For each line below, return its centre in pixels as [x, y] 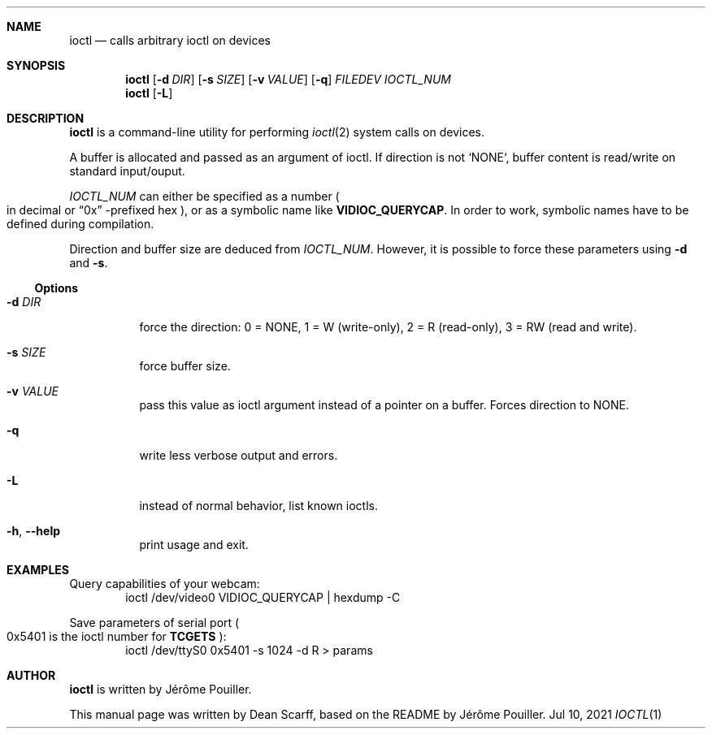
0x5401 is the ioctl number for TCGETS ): [117, 636]
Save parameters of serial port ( [154, 623]
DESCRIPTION [46, 118]
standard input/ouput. [127, 171]
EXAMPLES [38, 570]
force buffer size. [185, 366]
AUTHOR [31, 675]
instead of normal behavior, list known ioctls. [258, 506]
